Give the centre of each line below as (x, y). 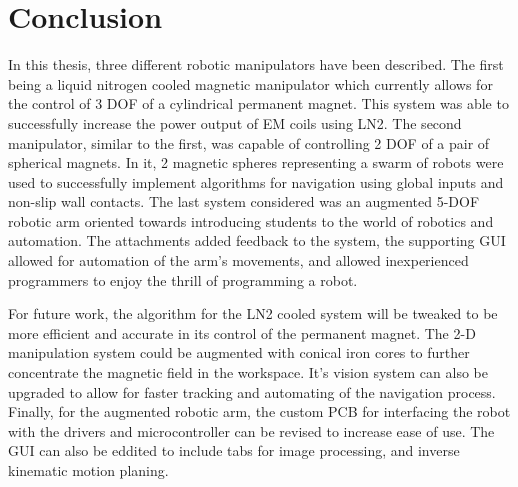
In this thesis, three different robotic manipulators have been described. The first (256, 64)
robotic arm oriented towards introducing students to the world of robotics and (251, 220)
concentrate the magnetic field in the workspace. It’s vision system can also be (248, 372)
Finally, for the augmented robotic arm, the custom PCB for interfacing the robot (259, 411)
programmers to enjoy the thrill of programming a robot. (183, 279)
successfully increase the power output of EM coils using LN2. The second (235, 122)
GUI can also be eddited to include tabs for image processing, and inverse (234, 450)
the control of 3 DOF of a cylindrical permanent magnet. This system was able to (258, 103)
